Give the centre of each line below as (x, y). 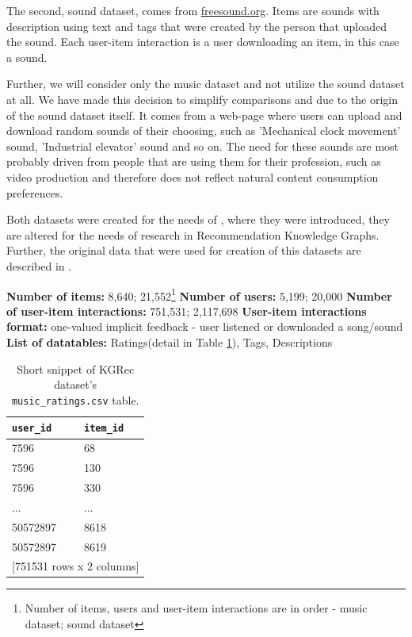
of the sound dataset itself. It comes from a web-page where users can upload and (204, 115)
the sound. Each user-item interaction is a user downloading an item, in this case (203, 42)
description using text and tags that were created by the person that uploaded (196, 26)
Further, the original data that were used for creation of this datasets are (184, 250)
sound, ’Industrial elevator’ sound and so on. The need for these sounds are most (203, 146)
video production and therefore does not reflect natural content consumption (193, 177)
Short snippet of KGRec (76, 368)
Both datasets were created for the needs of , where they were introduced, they (198, 219)
